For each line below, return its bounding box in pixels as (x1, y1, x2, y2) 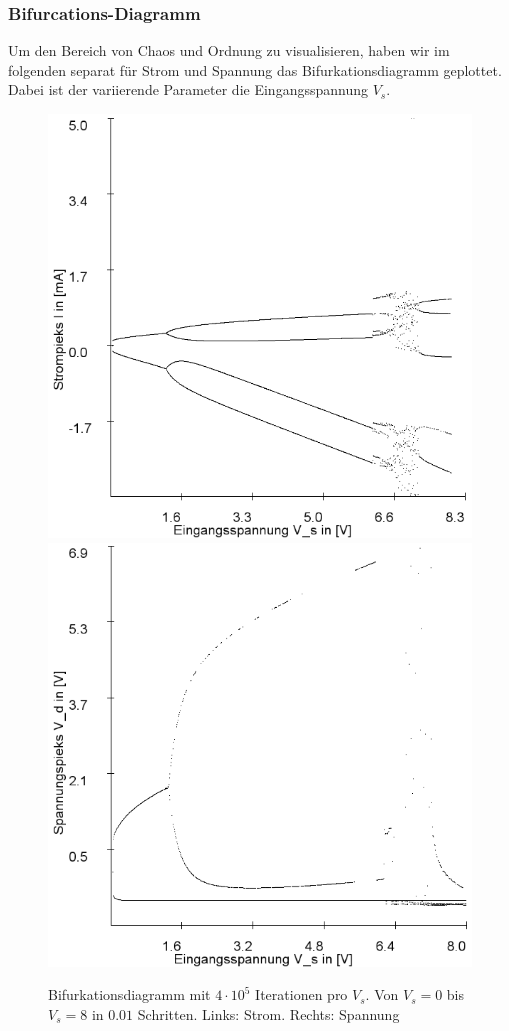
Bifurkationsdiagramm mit (48, 984, 211, 1005)
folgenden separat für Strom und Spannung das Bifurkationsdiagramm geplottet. (8, 59, 502, 80)
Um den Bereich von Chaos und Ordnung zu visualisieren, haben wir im (8, 40, 450, 61)
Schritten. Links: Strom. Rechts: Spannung (137, 1003, 400, 1024)
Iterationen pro (255, 984, 348, 1005)
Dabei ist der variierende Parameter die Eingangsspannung (8, 79, 368, 100)
